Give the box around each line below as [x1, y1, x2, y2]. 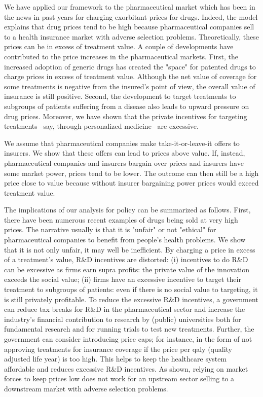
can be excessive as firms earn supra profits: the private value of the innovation [4, 264, 250, 274]
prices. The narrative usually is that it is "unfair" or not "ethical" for [4, 224, 216, 235]
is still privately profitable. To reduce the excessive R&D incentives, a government [4, 294, 258, 304]
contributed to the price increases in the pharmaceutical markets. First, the [4, 51, 238, 61]
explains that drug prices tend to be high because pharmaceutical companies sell [4, 21, 254, 32]
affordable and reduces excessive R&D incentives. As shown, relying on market [4, 363, 248, 374]
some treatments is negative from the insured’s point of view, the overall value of [4, 81, 255, 91]
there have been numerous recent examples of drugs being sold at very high [4, 214, 238, 225]
